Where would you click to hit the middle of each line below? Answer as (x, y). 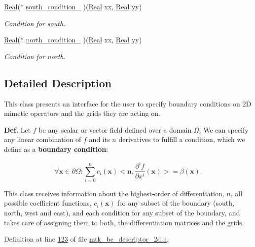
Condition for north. (35, 56)
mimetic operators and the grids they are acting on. (82, 113)
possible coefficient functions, (48, 203)
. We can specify (224, 129)
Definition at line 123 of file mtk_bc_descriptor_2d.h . (87, 239)
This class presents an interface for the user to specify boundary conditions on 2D (128, 103)
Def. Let (18, 129)
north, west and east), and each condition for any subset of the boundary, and (122, 213)
